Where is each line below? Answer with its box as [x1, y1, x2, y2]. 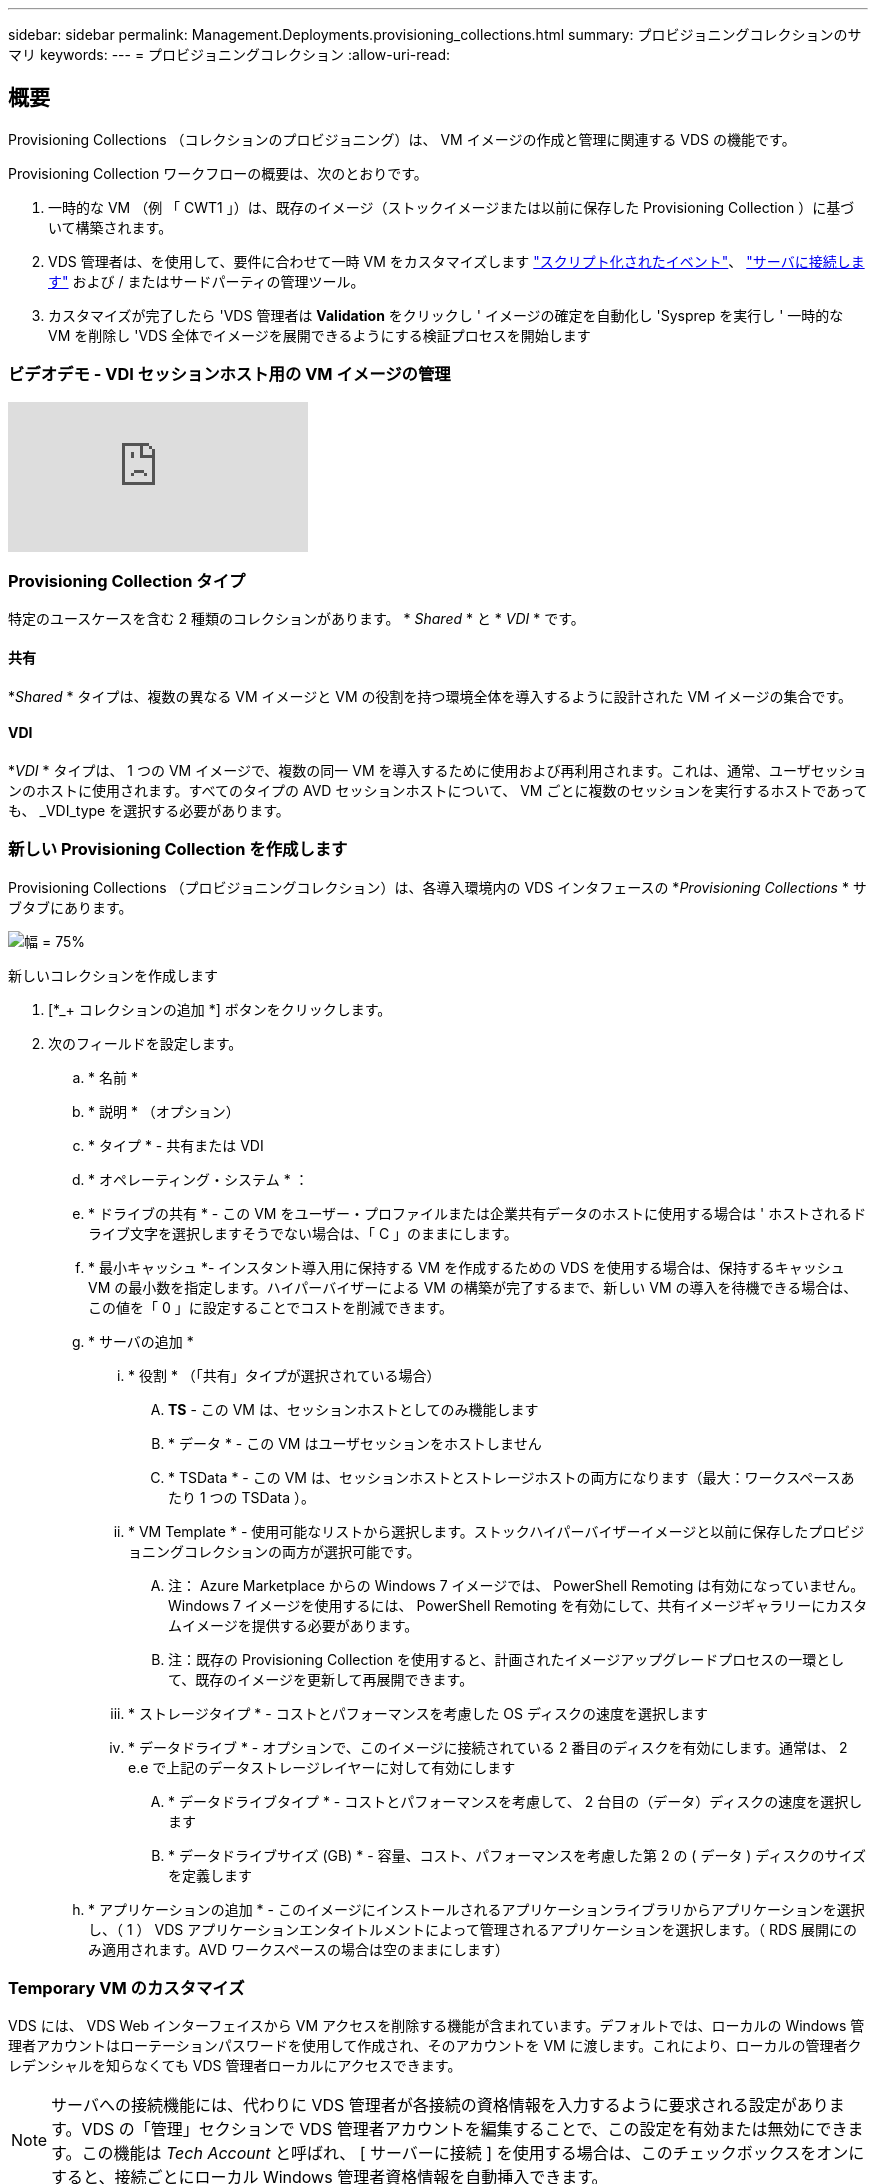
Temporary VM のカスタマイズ [8, 1977, 245, 1998]
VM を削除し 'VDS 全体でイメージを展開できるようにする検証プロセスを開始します [48, 326, 591, 344]
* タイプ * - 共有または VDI [88, 1136, 264, 1154]
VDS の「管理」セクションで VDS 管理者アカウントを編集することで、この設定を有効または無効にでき [81, 2119, 848, 2140]
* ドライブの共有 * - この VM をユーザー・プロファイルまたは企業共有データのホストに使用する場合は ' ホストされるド [88, 1204, 867, 1222]
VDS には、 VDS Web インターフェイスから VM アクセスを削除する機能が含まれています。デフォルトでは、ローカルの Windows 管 [8, 2017, 865, 2035]
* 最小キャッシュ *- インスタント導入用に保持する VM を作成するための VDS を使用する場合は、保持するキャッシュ [88, 1258, 845, 1276]
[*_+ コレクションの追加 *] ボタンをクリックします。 [48, 1000, 392, 1018]
